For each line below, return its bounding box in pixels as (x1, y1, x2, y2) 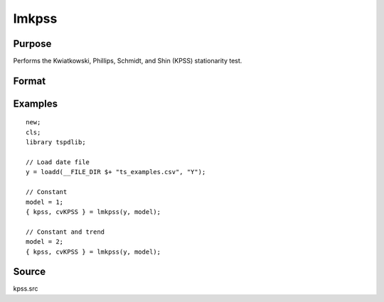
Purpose (13, 38, 52, 50)
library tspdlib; (26, 139, 86, 146)
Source (13, 266, 46, 278)
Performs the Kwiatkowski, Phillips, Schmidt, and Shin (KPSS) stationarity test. (13, 57, 242, 65)
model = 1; (26, 198, 64, 206)
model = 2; (26, 238, 64, 246)
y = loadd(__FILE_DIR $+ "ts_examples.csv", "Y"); (26, 168, 206, 176)
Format (13, 75, 46, 87)
